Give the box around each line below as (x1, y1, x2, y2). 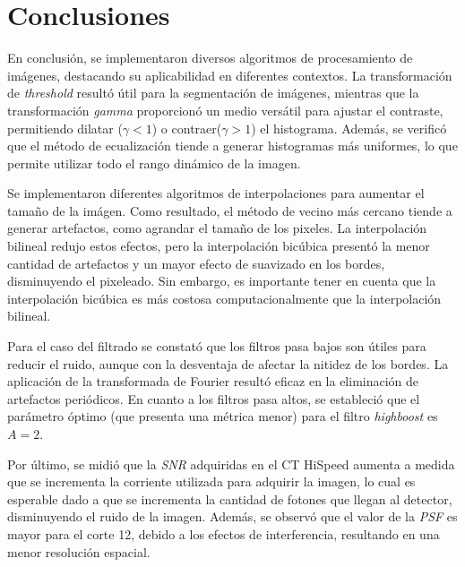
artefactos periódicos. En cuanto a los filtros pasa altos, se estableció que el (7, 389, 420, 408)
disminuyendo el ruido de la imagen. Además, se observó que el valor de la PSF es (7, 507, 458, 526)
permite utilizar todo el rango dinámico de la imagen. (7, 153, 301, 172)
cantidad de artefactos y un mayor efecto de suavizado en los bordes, (7, 253, 385, 272)
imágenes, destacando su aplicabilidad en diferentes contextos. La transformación (7, 65, 452, 84)
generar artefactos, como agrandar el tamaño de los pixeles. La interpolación (7, 219, 427, 237)
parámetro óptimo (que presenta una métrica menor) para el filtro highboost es (7, 407, 438, 425)
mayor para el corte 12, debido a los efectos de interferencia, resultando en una (7, 524, 440, 543)
